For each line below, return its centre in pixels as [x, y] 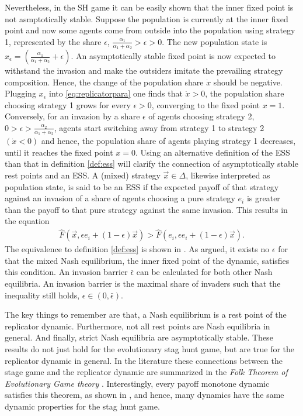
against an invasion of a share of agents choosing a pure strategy [120, 198]
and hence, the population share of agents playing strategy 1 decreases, [168, 141]
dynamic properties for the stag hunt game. [82, 406]
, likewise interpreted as [228, 175]
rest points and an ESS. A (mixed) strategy [83, 175]
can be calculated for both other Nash [204, 272]
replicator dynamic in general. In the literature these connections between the [144, 360]
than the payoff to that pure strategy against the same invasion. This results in [146, 209]
